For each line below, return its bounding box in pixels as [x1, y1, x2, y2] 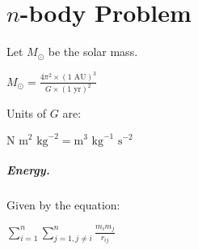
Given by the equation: [6, 196, 120, 213]
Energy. [6, 162, 50, 179]
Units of [6, 105, 47, 122]
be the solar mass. [48, 43, 138, 60]
